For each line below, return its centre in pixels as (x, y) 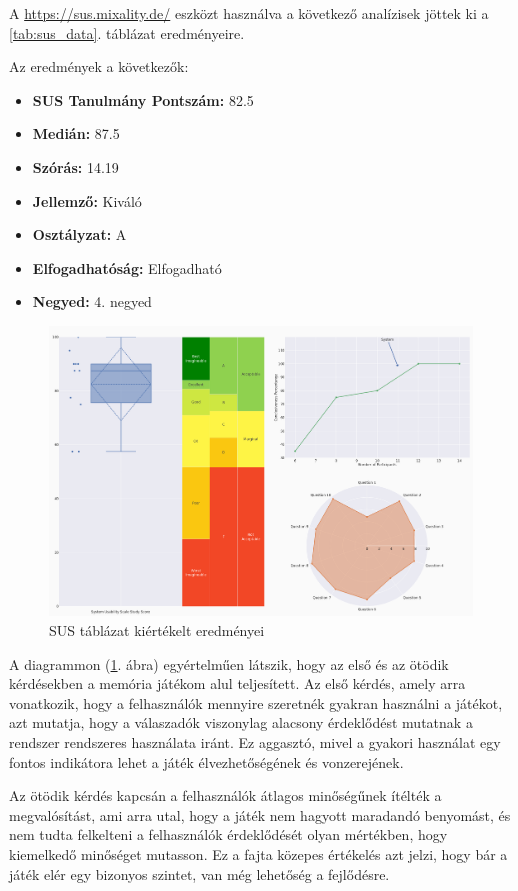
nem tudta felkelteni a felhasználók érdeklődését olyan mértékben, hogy (228, 834)
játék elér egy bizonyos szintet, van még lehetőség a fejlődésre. (199, 873)
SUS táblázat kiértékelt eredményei (157, 630)
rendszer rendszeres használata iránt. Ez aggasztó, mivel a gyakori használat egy (255, 742)
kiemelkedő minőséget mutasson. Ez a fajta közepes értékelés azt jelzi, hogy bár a (258, 854)
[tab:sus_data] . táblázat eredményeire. (127, 32)
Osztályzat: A (79, 234)
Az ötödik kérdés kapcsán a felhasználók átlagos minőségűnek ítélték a (225, 795)
